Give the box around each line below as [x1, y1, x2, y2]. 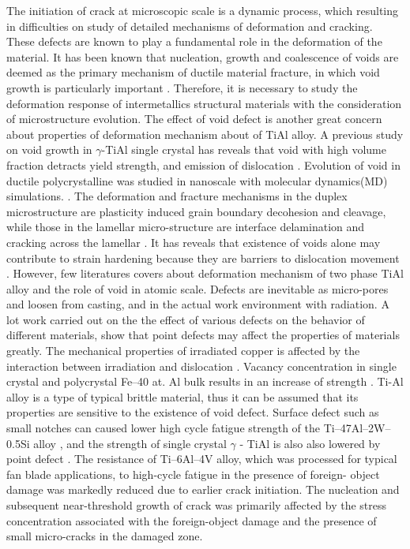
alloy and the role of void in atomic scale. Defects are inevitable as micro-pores [6, 280, 389, 297]
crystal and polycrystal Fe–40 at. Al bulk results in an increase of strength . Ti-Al [6, 373, 404, 390]
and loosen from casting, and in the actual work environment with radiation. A [6, 296, 389, 312]
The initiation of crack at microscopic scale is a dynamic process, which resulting [6, 2, 399, 18]
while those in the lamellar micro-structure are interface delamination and [6, 218, 365, 235]
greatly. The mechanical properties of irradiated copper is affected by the [6, 342, 360, 359]
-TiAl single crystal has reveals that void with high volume [101, 141, 386, 158]
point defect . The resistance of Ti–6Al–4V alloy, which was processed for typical [6, 450, 397, 467]
